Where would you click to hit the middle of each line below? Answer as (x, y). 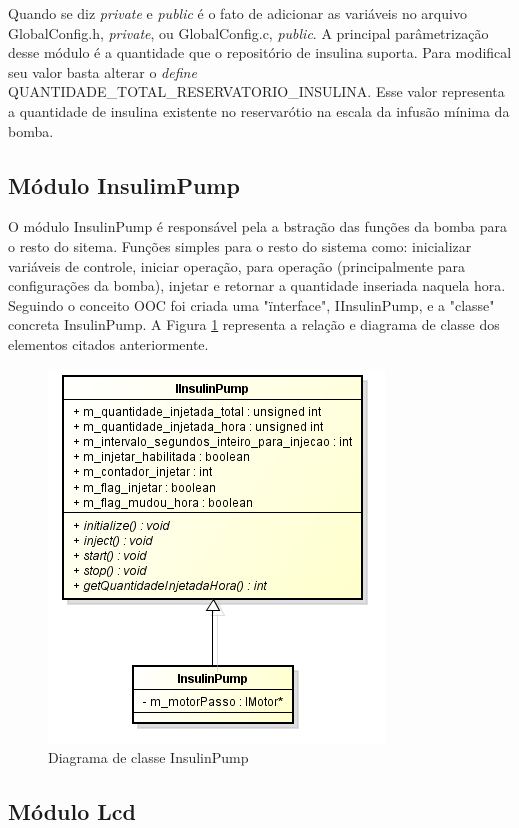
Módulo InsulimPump (124, 184)
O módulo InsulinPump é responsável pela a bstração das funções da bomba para (257, 226)
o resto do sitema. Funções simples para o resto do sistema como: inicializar (240, 245)
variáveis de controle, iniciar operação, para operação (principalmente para (236, 265)
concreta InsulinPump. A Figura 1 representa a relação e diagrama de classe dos (254, 324)
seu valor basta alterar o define (102, 71)
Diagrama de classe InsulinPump (148, 757)
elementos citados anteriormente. (108, 343)
